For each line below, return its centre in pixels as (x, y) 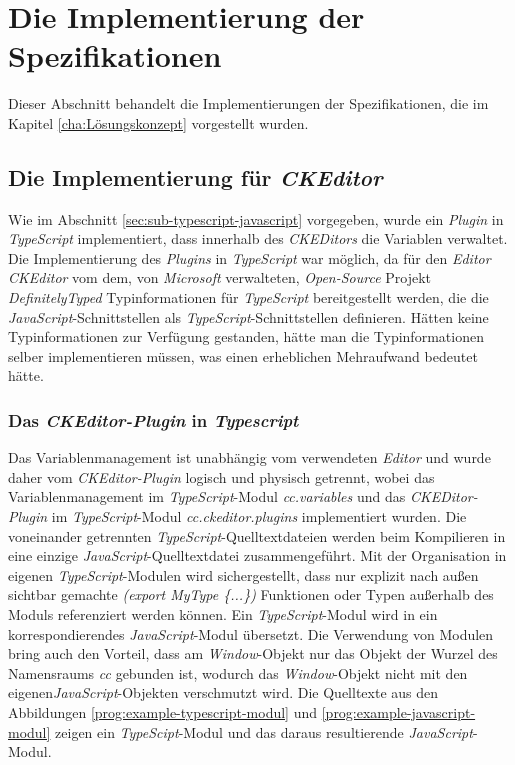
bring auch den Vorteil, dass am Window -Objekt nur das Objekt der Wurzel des (253, 653)
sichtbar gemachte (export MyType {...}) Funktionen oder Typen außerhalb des (251, 594)
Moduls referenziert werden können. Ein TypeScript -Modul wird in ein (223, 614)
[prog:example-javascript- (398, 711)
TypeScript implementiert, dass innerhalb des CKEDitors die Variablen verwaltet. (258, 238)
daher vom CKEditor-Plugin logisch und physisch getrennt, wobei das (221, 476)
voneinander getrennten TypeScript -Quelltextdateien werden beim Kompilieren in (257, 535)
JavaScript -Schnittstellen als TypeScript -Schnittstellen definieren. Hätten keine (248, 316)
